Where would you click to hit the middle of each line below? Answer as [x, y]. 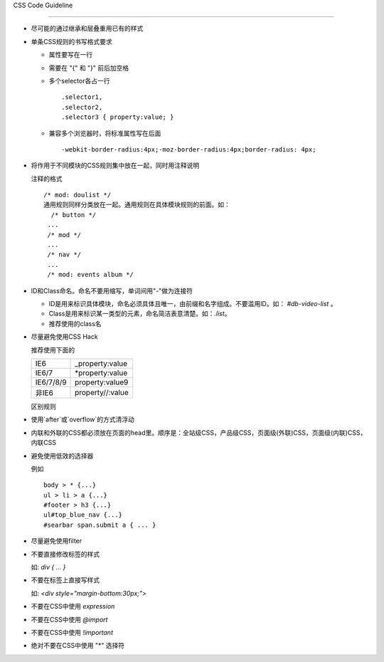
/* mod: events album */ [91, 275]
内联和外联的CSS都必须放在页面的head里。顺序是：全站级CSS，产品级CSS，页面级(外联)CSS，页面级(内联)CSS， [199, 432]
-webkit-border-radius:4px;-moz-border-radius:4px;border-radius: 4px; [189, 149]
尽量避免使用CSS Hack [65, 337]
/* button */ [74, 215]
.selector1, [82, 97]
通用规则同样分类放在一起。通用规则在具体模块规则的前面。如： [137, 205]
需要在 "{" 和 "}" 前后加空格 [89, 68]
